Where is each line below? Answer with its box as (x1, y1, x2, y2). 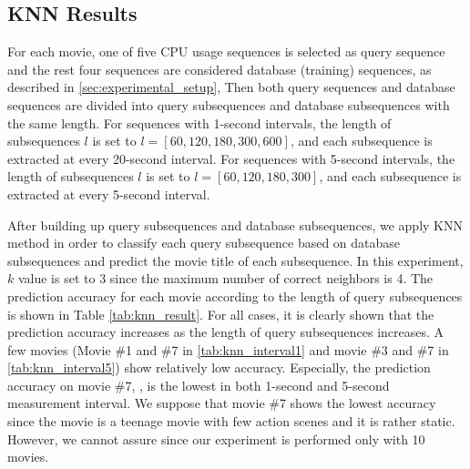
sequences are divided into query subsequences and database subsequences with (7, 95, 450, 114)
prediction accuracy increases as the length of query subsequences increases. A (7, 322, 444, 342)
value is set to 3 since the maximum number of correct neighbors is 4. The (17, 269, 434, 288)
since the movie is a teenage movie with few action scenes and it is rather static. (7, 412, 455, 431)
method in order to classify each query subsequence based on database (7, 233, 401, 252)
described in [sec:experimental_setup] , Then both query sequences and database (7, 77, 455, 97)
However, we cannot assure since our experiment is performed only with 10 (7, 429, 425, 448)
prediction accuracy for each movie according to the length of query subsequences (7, 286, 463, 305)
